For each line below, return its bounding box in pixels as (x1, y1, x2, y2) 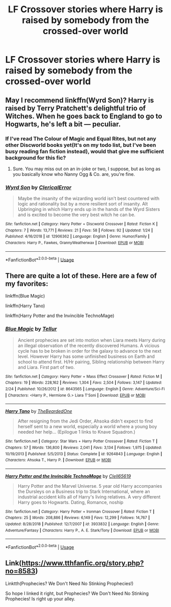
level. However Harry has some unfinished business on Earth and (17, 353, 155, 359)
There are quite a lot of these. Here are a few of (5, 271, 157, 280)
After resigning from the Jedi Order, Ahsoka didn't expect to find (17, 418, 153, 424)
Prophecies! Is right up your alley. (5, 595, 75, 602)
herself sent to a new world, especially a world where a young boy (17, 424, 157, 430)
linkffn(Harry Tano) (5, 303, 45, 309)
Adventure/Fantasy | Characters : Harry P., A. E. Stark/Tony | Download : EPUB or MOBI (5, 527, 159, 533)
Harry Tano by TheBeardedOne (5, 408, 72, 414)
